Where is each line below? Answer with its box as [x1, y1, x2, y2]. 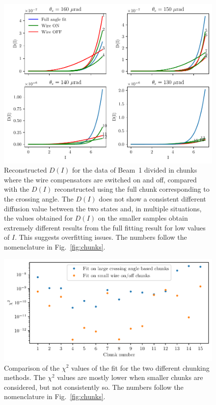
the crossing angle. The [4, 194, 74, 203]
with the [4, 184, 29, 194]
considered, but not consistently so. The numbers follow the [4, 381, 184, 392]
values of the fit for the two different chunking [71, 362, 210, 373]
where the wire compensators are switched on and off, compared [4, 174, 197, 184]
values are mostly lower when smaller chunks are [57, 372, 203, 382]
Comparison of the [4, 362, 60, 373]
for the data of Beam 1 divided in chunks [72, 165, 197, 175]
